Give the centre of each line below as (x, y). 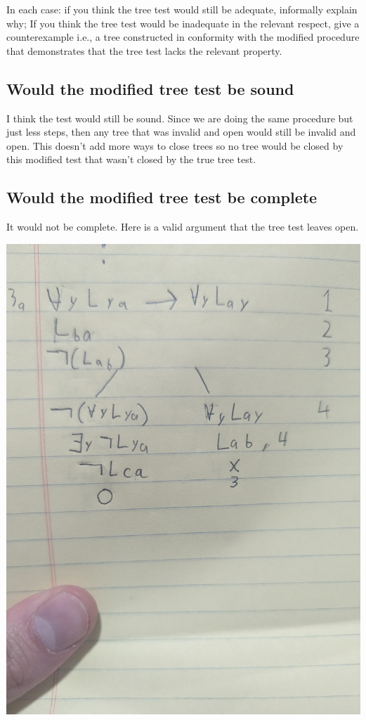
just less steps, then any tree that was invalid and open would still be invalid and (181, 132)
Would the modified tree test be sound (150, 88)
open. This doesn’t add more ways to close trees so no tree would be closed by (175, 145)
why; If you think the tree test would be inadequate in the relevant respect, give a (183, 23)
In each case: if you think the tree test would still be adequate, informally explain (182, 9)
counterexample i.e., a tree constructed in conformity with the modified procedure (183, 37)
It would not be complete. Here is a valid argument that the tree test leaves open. (183, 227)
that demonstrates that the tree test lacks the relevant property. (144, 50)
